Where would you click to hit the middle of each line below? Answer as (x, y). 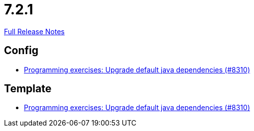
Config (21, 51)
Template (28, 89)
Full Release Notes (34, 31)
